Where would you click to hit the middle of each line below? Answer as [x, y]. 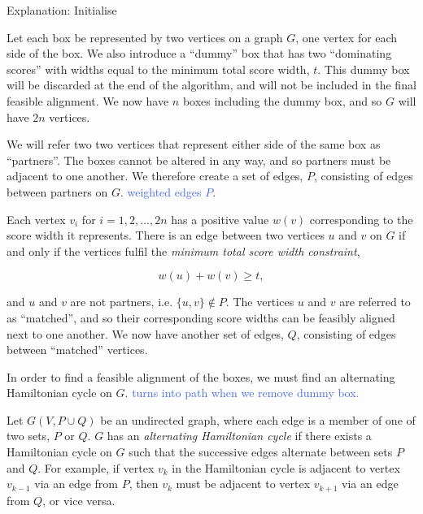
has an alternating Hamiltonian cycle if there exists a [239, 436]
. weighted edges [161, 191]
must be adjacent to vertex [243, 484]
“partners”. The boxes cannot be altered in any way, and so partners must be [199, 160]
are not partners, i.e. [122, 302]
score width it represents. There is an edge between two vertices [166, 235]
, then [144, 484]
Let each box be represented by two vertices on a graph [145, 37]
